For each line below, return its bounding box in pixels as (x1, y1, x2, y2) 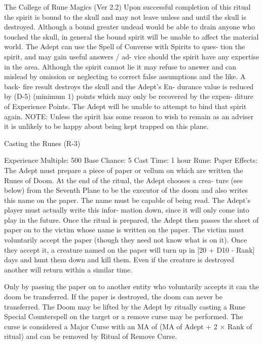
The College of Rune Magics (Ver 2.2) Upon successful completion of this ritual (4, 2, 251, 12)
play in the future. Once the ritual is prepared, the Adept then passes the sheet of (4, 214, 259, 225)
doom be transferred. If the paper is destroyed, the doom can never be (4, 291, 222, 302)
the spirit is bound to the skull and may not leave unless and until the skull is (4, 11, 246, 22)
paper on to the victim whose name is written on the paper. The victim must (4, 224, 244, 235)
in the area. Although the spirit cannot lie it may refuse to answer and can (4, 61, 237, 72)
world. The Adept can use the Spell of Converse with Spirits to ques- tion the (4, 41, 245, 52)
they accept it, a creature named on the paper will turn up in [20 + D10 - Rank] (4, 244, 255, 255)
